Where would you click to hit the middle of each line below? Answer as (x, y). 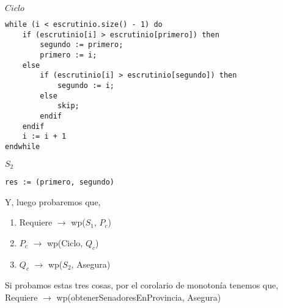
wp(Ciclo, (65, 242)
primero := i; (68, 55)
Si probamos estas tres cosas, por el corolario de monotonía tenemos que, (142, 285)
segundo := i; (86, 85)
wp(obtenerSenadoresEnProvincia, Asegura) (139, 297)
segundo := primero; (82, 45)
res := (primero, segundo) (60, 182)
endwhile (23, 146)
